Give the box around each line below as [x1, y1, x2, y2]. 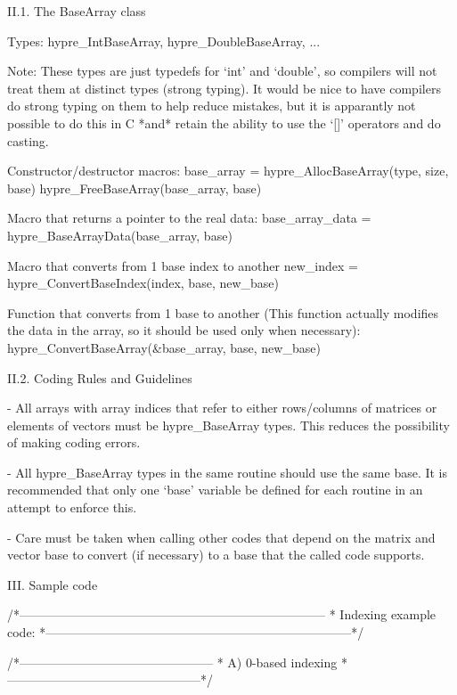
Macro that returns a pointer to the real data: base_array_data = [7, 208, 371, 227]
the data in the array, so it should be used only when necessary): [7, 321, 361, 339]
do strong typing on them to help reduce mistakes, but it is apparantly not [7, 96, 416, 115]
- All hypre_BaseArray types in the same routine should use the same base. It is [7, 462, 448, 481]
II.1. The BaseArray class [7, 2, 146, 20]
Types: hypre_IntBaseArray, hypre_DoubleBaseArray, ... [7, 31, 321, 50]
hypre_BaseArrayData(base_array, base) [7, 225, 233, 244]
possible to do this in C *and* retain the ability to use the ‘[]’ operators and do [7, 113, 441, 132]
